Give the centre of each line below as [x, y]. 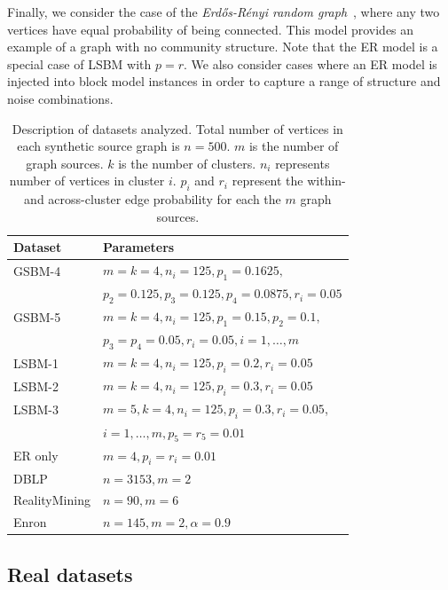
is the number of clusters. [187, 163]
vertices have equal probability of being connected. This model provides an [211, 29]
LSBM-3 [36, 409]
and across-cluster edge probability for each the [153, 199]
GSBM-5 [37, 316]
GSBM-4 [37, 270]
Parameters [138, 247]
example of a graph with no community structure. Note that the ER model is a [223, 47]
